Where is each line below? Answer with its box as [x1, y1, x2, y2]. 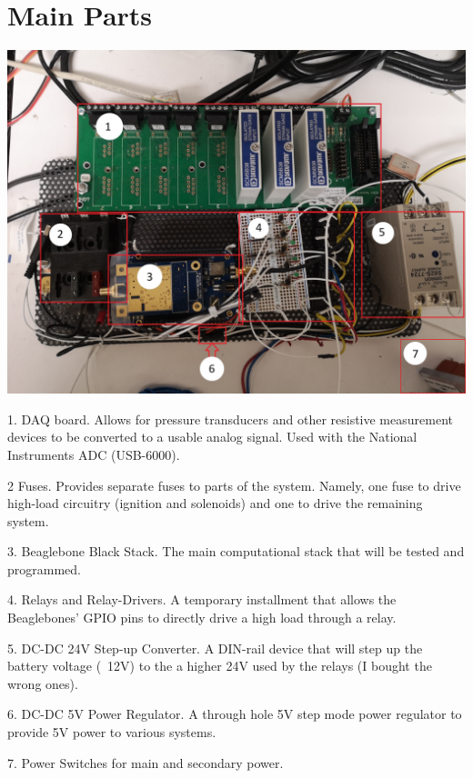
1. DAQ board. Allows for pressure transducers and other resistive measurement [7, 409, 453, 428]
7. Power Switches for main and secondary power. [7, 753, 284, 772]
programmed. [7, 559, 81, 578]
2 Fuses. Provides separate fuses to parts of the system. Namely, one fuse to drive [7, 475, 461, 494]
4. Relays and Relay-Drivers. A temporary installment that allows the [7, 590, 397, 609]
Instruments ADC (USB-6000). [7, 444, 180, 464]
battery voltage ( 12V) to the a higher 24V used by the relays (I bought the [7, 656, 432, 675]
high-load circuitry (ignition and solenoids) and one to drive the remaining [7, 494, 423, 513]
